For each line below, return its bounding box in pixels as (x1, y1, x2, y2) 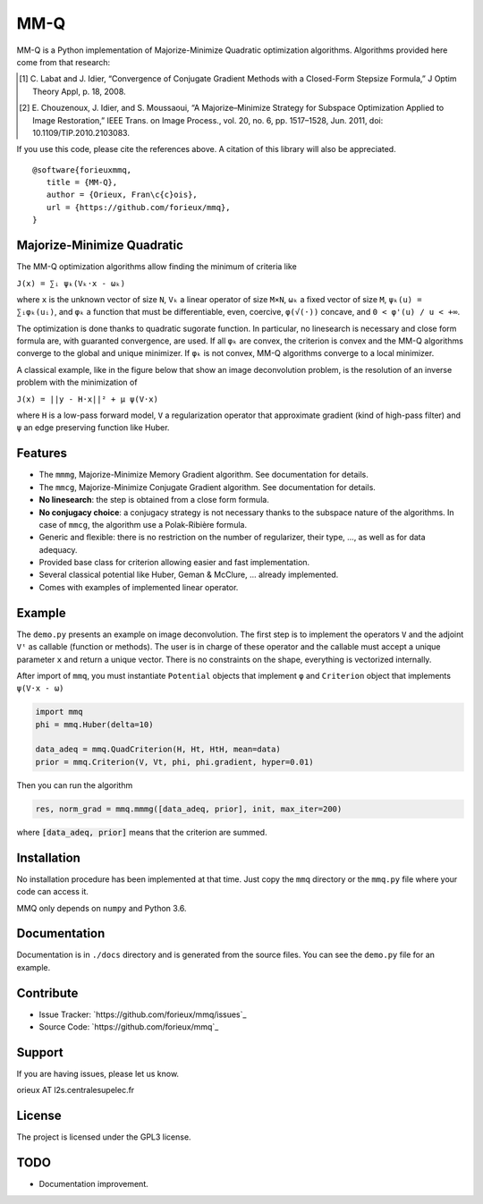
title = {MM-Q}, (46, 177, 118, 188)
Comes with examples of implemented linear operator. (38, 581, 239, 592)
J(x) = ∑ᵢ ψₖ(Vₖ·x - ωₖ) (16, 278, 125, 288)
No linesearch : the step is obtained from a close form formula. (38, 495, 270, 505)
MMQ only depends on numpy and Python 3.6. (16, 903, 187, 913)
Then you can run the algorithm (16, 779, 133, 791)
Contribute (16, 985, 79, 1001)
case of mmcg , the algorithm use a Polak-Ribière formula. (38, 519, 248, 530)
